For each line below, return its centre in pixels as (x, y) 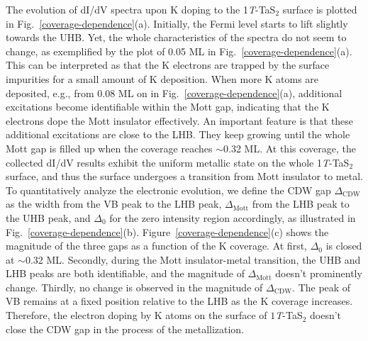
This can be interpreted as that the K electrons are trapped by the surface (168, 65)
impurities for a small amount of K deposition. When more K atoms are (162, 78)
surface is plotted (320, 9)
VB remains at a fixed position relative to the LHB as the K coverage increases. (179, 301)
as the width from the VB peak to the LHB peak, (114, 204)
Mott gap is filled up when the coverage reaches (109, 148)
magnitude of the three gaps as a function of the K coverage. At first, (156, 246)
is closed (344, 246)
